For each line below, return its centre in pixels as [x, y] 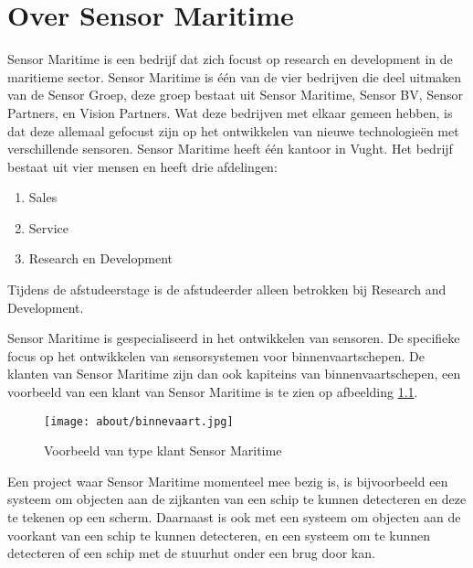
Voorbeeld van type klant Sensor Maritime [163, 450]
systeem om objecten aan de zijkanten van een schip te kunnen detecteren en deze [237, 499]
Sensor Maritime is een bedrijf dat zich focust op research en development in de [230, 59]
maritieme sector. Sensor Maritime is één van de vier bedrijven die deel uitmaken [235, 76]
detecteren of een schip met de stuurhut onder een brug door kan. [191, 553]
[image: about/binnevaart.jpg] [139, 421]
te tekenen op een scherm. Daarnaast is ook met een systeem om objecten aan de [234, 517]
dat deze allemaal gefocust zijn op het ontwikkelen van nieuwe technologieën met [233, 130]
